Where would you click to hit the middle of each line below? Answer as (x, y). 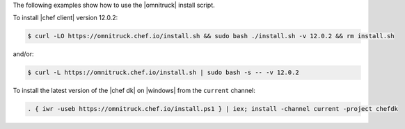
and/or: (23, 54)
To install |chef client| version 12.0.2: (65, 18)
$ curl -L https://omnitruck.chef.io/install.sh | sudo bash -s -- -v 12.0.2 (163, 72)
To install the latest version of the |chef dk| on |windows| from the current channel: (134, 91)
